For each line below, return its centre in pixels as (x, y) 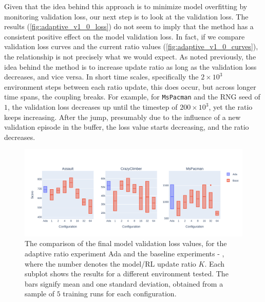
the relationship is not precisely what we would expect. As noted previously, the (130, 56)
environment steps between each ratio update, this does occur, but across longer (130, 86)
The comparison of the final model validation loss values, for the (126, 243)
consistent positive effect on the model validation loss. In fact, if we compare (125, 36)
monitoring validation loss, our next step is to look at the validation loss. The (126, 16)
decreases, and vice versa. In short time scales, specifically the (101, 77)
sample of (40, 294)
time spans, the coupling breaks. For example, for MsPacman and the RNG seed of (132, 97)
